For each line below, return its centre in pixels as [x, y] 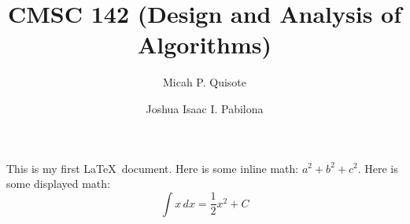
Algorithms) [205, 44]
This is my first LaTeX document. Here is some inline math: [153, 168]
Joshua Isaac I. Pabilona [205, 108]
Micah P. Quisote [205, 82]
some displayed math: [58, 184]
